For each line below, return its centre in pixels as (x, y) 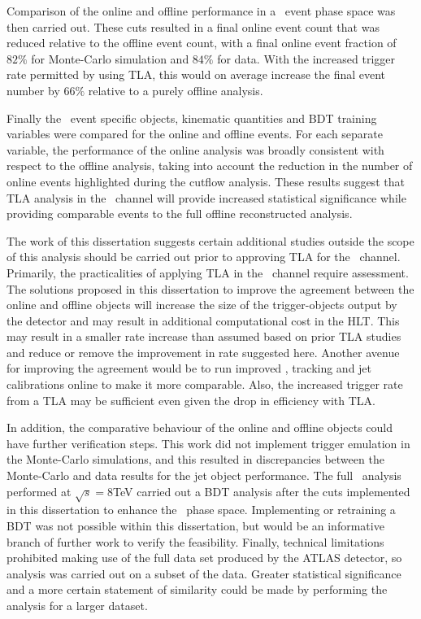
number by (33, 90)
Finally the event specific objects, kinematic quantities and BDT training (192, 118)
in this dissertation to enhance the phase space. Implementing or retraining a (201, 510)
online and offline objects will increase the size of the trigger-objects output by (202, 305)
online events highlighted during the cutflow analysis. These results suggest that (206, 181)
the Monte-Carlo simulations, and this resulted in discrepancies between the (195, 459)
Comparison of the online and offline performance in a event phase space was (201, 11)
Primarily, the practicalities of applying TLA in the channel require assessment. (208, 272)
